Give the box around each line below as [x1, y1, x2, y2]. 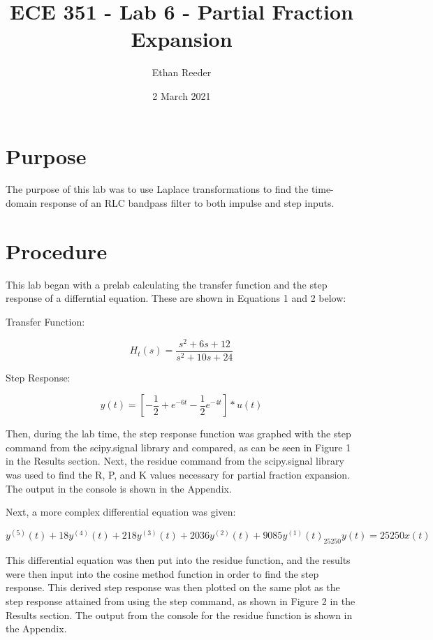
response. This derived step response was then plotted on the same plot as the [6, 580, 340, 595]
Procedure [6, 236, 108, 265]
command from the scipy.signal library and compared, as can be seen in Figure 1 [6, 439, 351, 454]
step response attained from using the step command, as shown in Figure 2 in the [6, 593, 355, 608]
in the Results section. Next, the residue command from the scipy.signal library [6, 453, 344, 468]
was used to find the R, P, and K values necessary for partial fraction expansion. [6, 467, 350, 482]
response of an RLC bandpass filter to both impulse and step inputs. [40, 196, 335, 210]
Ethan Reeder [152, 65, 212, 80]
